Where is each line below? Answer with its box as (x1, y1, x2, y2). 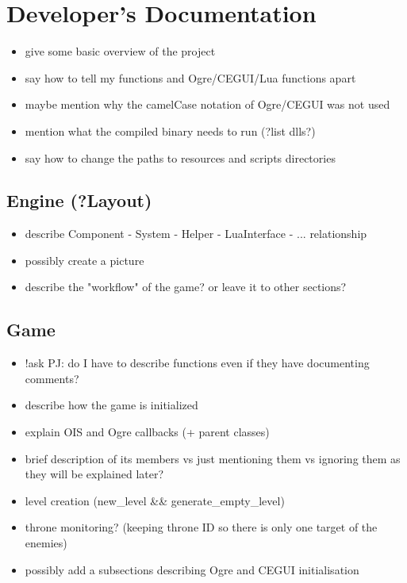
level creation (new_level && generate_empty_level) (25, 492, 285, 508)
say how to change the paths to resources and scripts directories (25, 149, 336, 166)
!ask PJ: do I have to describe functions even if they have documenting (25, 355, 370, 371)
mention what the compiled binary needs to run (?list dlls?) (25, 122, 316, 139)
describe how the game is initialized (25, 397, 198, 413)
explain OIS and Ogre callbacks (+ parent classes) (25, 424, 270, 440)
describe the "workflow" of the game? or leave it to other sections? (25, 278, 347, 295)
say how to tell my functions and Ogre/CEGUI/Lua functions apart (25, 69, 356, 86)
